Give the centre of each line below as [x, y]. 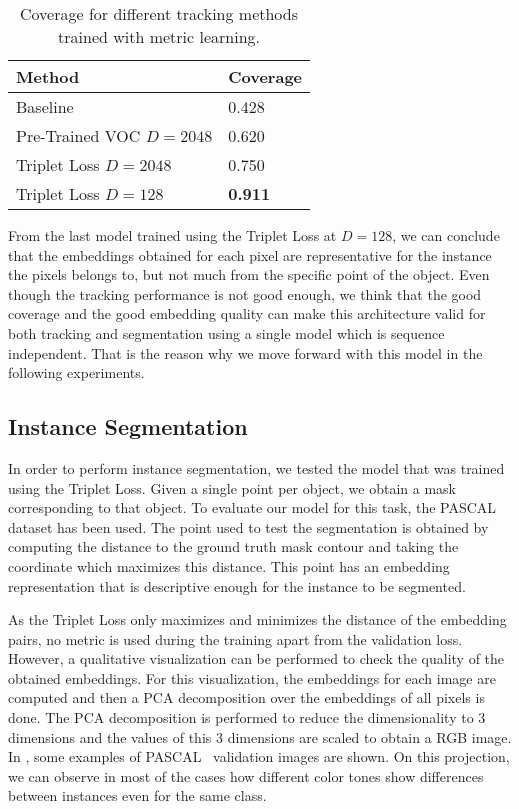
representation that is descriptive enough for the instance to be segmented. [237, 585]
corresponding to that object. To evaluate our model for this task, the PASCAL [252, 507]
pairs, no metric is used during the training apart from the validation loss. [235, 638]
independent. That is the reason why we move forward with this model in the [245, 352]
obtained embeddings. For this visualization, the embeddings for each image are [252, 677]
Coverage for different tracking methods [159, 13]
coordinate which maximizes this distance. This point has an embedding [229, 565]
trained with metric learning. [159, 36]
